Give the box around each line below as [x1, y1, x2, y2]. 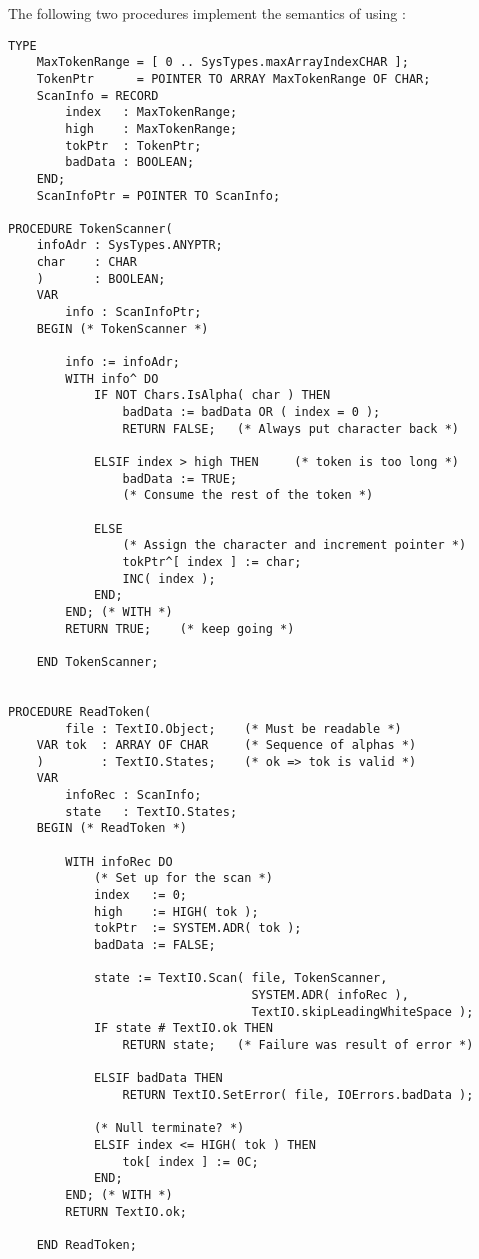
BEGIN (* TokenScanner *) [36, 321, 209, 336]
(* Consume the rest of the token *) [122, 488, 374, 503]
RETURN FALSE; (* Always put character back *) [122, 421, 460, 436]
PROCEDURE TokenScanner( [8, 221, 173, 236]
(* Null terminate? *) [93, 1121, 245, 1136]
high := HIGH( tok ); [93, 904, 259, 919]
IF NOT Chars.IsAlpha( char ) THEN [93, 388, 331, 403]
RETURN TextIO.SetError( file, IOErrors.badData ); [122, 1087, 474, 1102]
